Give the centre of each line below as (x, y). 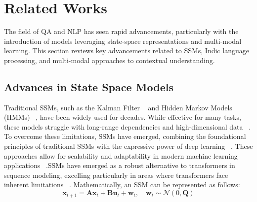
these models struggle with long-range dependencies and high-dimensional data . (128, 126)
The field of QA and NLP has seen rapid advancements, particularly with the (121, 31)
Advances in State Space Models (89, 86)
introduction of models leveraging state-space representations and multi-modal (123, 41)
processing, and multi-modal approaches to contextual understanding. (109, 60)
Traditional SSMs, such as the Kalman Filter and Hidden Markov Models (118, 107)
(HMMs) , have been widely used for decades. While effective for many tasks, (123, 117)
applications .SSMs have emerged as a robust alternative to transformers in (120, 165)
